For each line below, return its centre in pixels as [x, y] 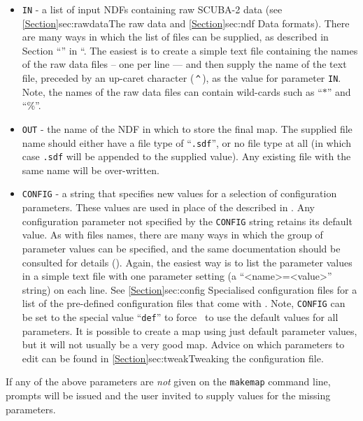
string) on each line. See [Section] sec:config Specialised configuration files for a [190, 289]
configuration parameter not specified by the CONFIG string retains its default [187, 221]
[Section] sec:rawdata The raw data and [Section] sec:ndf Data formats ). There [186, 23]
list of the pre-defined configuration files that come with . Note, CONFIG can [184, 303]
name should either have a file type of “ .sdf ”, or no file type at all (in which [186, 142]
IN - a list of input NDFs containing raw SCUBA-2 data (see [152, 9]
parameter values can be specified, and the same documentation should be [181, 248]
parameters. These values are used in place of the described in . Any [168, 207]
